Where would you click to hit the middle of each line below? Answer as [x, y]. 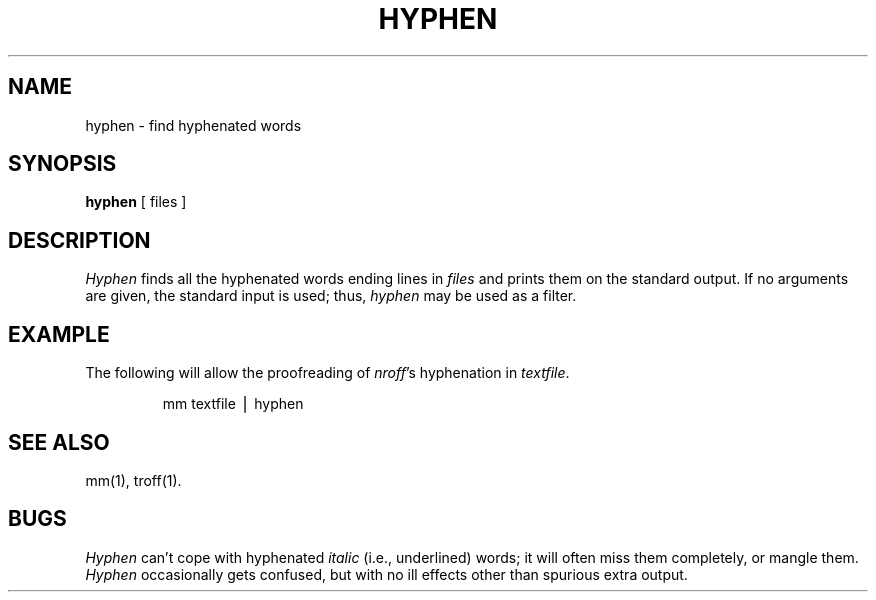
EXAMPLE [59, 334]
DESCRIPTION [79, 240]
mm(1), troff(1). [133, 480]
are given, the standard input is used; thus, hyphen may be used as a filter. [331, 296]
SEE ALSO [59, 442]
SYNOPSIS [62, 164]
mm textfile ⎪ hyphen [233, 404]
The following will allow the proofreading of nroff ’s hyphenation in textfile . [327, 373]
